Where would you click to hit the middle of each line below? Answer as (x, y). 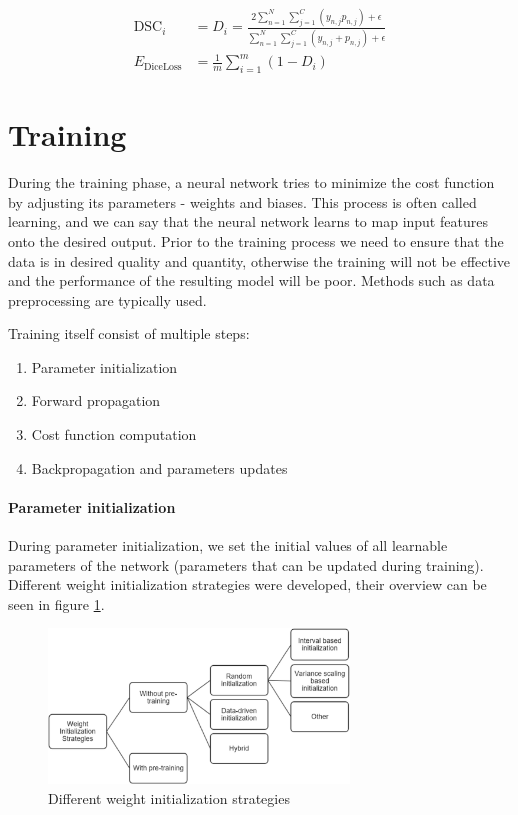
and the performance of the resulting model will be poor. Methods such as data (251, 280)
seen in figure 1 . (56, 603)
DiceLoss (162, 66)
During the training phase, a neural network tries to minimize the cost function (251, 182)
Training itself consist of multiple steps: (129, 333)
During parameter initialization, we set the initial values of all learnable (228, 545)
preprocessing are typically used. (107, 299)
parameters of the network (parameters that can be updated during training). (246, 564)
